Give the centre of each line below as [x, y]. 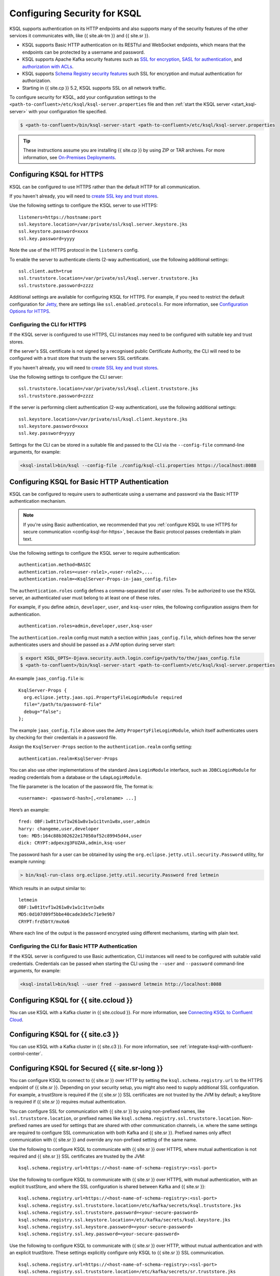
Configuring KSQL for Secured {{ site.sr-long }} [86, 1068]
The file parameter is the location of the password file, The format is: [81, 787]
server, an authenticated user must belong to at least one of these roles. [85, 598]
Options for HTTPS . [30, 311]
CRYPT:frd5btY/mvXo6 [44, 922]
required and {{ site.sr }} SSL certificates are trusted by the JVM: [77, 1156]
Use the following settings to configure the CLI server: [66, 377]
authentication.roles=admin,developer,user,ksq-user [86, 626]
